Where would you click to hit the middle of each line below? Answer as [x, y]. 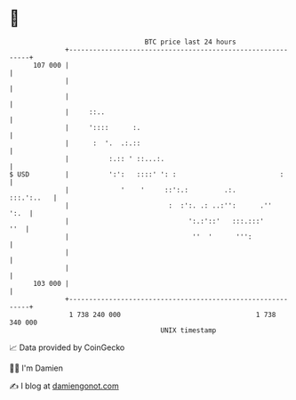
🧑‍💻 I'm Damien [36, 368]
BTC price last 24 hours [191, 42]
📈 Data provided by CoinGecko [67, 347]
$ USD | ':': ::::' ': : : [147, 174]
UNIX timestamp [188, 330]
